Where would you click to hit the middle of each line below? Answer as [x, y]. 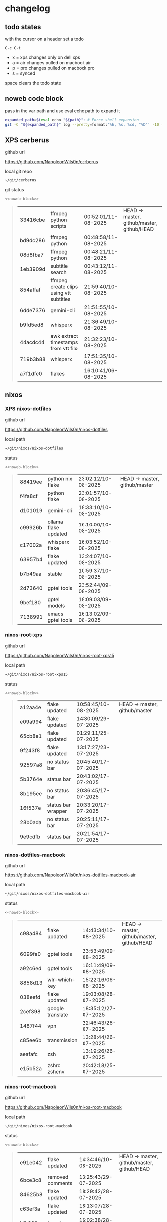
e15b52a [31, 1068]
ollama [55, 522]
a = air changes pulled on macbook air [52, 63]
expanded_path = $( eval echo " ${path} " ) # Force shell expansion [72, 120]
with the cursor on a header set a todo [44, 39]
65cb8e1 [31, 736]
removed [58, 1177]
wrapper [57, 811]
